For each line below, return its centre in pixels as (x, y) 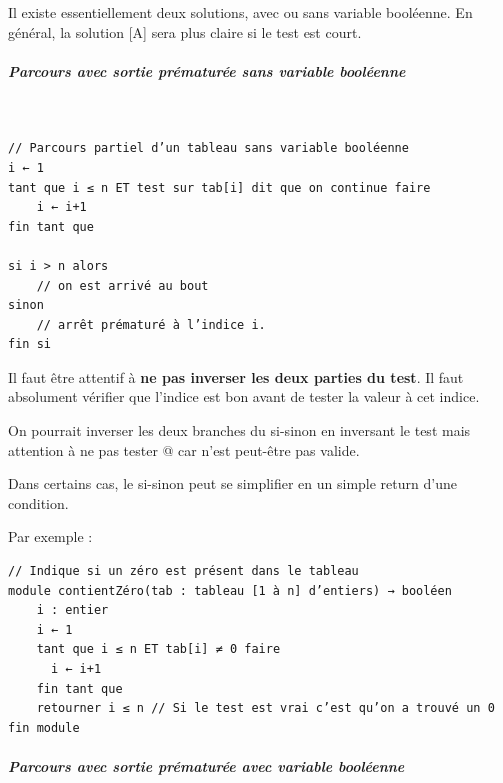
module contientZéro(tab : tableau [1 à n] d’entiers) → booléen (230, 590)
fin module (44, 727)
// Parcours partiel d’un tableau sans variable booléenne (208, 148)
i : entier (72, 610)
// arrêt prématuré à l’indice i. (151, 324)
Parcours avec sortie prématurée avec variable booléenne (206, 765)
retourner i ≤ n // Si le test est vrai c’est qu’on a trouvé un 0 (265, 708)
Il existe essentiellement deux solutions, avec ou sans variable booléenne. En (240, 12)
